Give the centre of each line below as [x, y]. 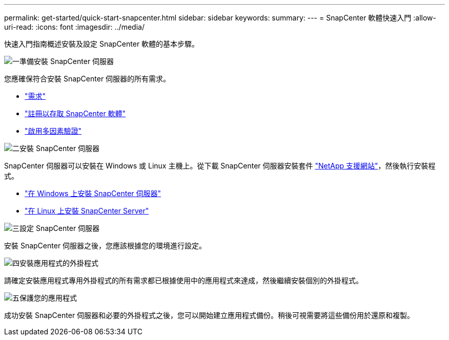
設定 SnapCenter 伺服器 [60, 228]
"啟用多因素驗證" [53, 131]
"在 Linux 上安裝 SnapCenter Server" [87, 211]
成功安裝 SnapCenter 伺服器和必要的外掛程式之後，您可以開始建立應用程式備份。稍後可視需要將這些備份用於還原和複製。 [209, 315]
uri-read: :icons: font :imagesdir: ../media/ [74, 27]
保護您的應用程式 [48, 298]
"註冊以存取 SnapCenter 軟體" [75, 113]
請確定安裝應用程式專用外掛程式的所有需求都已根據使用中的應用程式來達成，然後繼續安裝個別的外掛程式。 [183, 280]
